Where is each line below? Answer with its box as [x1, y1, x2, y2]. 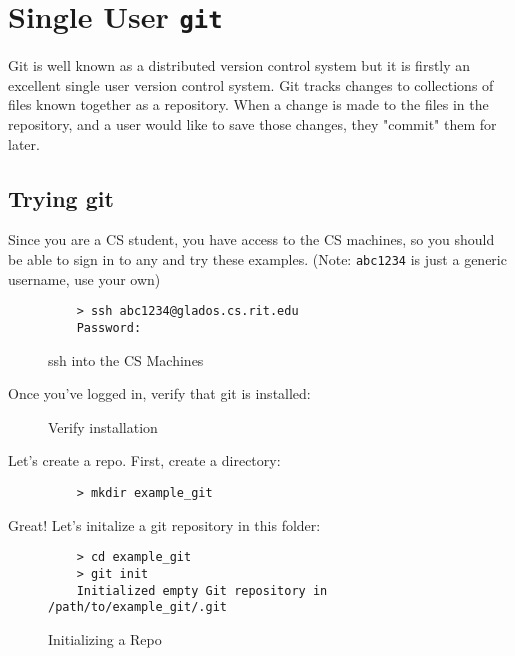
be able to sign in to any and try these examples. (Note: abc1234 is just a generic [8, 249, 507, 270]
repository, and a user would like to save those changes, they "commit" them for [8, 114, 497, 135]
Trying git [8, 182, 114, 213]
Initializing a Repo [48, 628, 162, 649]
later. [8, 133, 40, 154]
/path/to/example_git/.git [48, 600, 227, 615]
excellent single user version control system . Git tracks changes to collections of [8, 74, 494, 95]
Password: [76, 320, 142, 335]
